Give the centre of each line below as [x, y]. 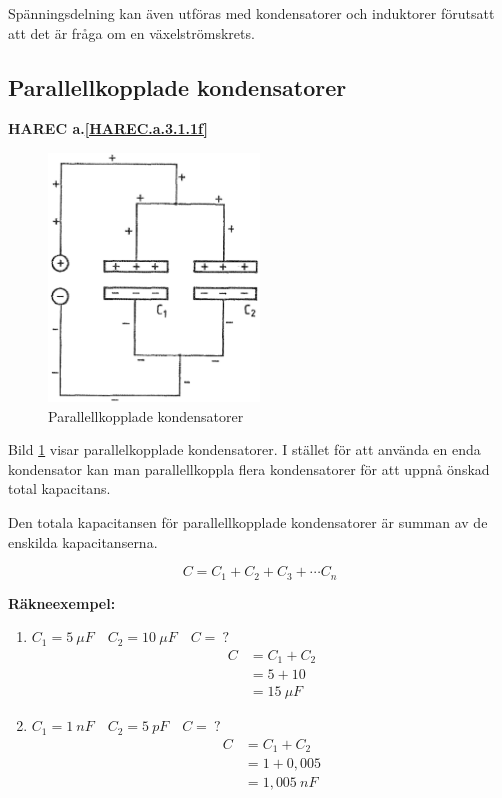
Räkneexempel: [62, 602]
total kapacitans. [59, 488]
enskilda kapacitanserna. [83, 541]
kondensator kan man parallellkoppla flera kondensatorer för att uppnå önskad [249, 468]
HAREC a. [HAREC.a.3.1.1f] [108, 128]
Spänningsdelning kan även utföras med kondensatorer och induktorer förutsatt [251, 13]
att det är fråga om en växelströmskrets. [131, 32]
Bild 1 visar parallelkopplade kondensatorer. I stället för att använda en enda [244, 449]
